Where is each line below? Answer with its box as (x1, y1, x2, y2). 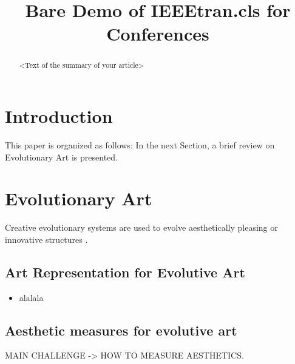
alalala (19, 291, 44, 303)
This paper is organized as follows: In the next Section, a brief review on (5, 138, 275, 151)
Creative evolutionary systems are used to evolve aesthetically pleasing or (5, 221, 278, 234)
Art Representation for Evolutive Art (5, 262, 245, 281)
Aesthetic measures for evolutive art (5, 320, 237, 339)
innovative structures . (5, 233, 88, 245)
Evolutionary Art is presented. (5, 150, 118, 163)
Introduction (5, 104, 113, 128)
